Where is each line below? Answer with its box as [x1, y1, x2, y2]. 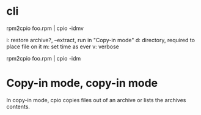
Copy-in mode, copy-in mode [6, 76, 158, 90]
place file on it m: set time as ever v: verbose [6, 43, 119, 50]
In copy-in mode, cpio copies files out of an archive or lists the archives [6, 96, 186, 103]
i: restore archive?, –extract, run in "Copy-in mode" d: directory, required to [6, 36, 196, 43]
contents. [6, 103, 31, 110]
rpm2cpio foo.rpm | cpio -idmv [6, 24, 84, 32]
